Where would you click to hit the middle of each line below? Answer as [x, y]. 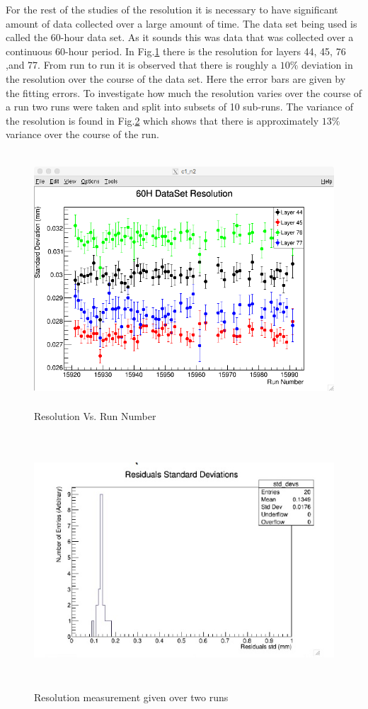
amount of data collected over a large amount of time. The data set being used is [182, 23]
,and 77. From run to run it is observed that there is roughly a [141, 65]
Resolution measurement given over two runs [131, 697]
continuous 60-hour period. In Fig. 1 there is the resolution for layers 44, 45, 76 [176, 51]
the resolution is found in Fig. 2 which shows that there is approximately [162, 120]
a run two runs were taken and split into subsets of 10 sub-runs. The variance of [180, 107]
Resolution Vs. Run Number [95, 415]
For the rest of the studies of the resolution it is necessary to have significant [172, 9]
